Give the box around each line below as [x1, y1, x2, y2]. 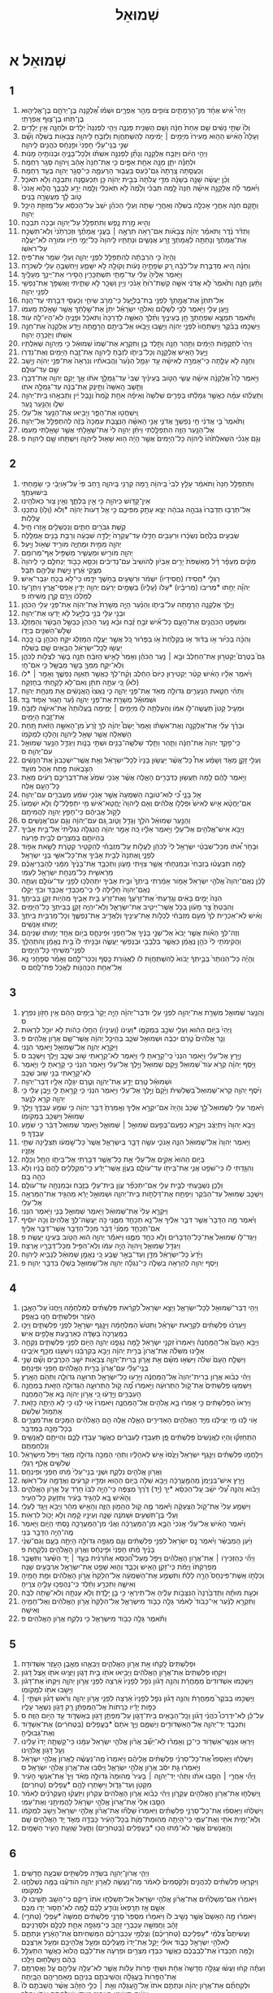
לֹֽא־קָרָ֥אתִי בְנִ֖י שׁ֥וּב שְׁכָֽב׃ [20, 1067, 92, 1078]
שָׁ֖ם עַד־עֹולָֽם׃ [20, 364, 59, 374]
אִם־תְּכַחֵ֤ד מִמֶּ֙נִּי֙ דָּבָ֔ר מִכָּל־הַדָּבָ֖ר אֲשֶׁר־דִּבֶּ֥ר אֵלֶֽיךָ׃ [20, 1223, 161, 1233]
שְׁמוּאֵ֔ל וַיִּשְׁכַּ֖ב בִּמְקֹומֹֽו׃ [20, 1111, 84, 1121]
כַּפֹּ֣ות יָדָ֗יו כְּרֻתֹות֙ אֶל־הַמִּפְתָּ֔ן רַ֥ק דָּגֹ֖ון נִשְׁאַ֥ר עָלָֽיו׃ [20, 1702, 157, 1712]
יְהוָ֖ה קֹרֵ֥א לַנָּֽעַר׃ [20, 1093, 66, 1103]
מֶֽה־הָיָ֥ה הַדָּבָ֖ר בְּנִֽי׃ [20, 1527, 74, 1537]
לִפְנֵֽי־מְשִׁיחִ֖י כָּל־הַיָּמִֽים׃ [20, 944, 85, 954]
